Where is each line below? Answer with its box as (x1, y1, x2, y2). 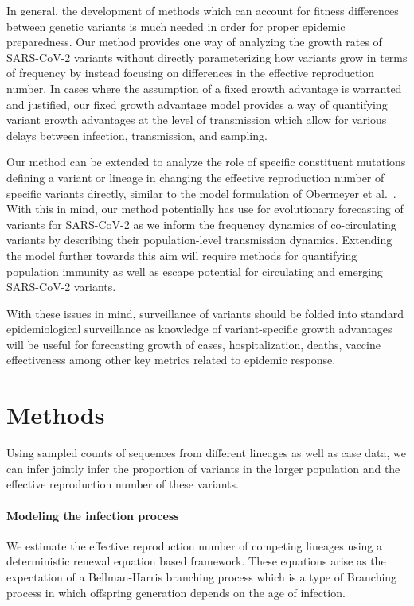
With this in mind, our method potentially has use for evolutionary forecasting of (6, 200, 404, 217)
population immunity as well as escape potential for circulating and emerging (6, 262, 383, 279)
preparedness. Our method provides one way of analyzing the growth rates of (6, 33, 382, 50)
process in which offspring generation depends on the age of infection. (6, 584, 346, 600)
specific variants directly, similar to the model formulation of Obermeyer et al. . (6, 185, 396, 201)
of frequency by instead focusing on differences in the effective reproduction (6, 64, 374, 81)
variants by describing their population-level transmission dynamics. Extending (6, 231, 393, 248)
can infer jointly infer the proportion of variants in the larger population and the (6, 460, 400, 476)
